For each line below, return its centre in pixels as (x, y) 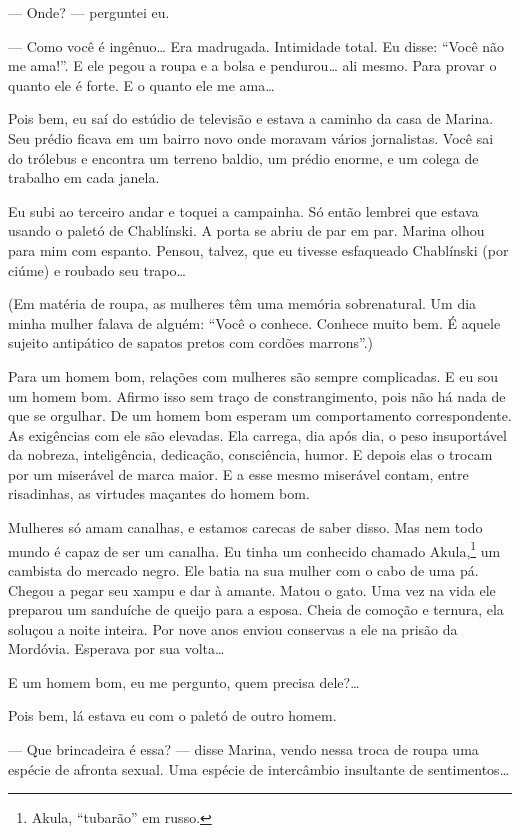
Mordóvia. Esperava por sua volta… (116, 648)
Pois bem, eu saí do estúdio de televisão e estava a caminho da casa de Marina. (251, 118)
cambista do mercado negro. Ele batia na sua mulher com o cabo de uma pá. (243, 569)
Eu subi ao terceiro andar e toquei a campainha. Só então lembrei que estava (243, 210)
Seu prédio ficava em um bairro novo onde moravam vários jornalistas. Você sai (251, 137)
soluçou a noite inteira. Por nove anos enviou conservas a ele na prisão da (233, 628)
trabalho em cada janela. (84, 177)
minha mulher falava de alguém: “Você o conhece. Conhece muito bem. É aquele (254, 322)
